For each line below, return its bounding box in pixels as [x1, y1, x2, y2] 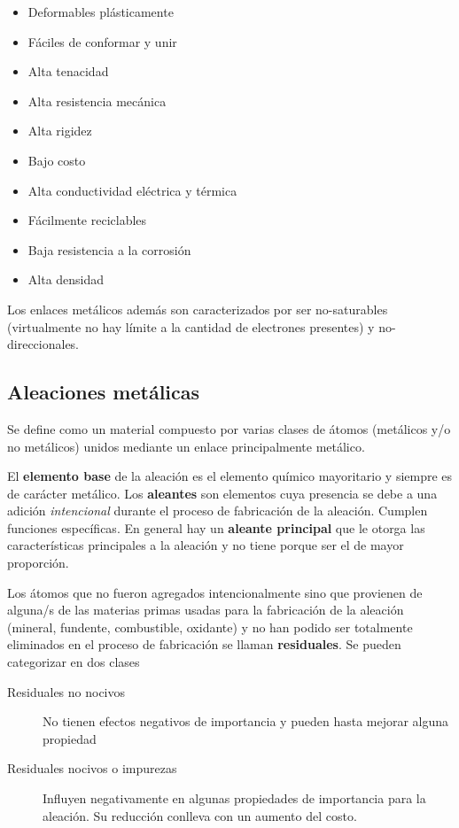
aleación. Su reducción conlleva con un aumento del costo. [43, 806, 357, 824]
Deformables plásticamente [27, 3, 174, 20]
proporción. [7, 553, 69, 572]
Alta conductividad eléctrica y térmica [27, 181, 237, 199]
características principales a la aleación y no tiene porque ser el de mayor [7, 536, 404, 554]
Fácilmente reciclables [27, 211, 147, 229]
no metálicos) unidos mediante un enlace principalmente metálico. [7, 437, 365, 455]
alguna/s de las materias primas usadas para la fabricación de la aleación [7, 600, 404, 619]
